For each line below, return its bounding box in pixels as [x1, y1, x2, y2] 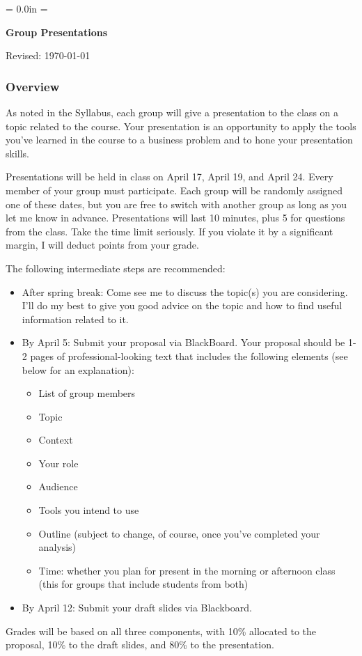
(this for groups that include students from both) [38, 577, 249, 591]
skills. [6, 146, 29, 160]
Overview [6, 77, 60, 95]
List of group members [38, 386, 136, 400]
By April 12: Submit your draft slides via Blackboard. [22, 600, 252, 615]
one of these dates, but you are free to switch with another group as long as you [6, 196, 347, 211]
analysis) [38, 540, 77, 554]
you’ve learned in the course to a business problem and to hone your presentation [6, 132, 353, 147]
